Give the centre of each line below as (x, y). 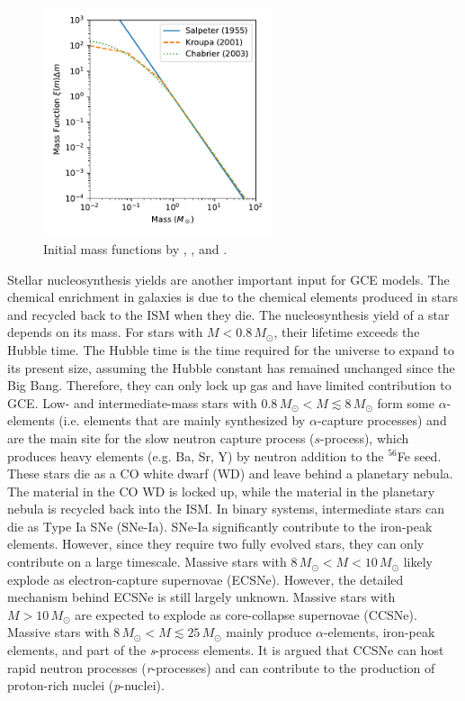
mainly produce (269, 632)
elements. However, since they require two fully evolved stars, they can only (216, 544)
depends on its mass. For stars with (105, 332)
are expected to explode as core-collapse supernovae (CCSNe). (246, 614)
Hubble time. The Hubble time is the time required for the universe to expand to (231, 349)
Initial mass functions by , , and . (135, 248)
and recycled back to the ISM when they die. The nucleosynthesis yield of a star (228, 314)
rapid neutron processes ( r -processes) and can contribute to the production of (221, 667)
